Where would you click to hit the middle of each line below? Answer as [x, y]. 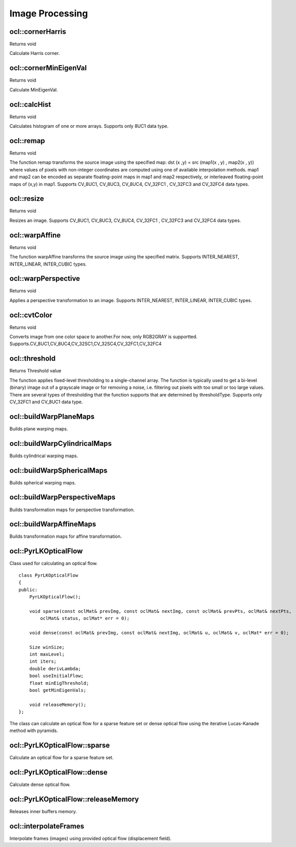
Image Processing [49, 13]
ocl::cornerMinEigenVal [48, 68]
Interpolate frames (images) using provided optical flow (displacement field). [91, 838]
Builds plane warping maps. [39, 428]
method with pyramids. [34, 730]
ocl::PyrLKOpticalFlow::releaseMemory [74, 799]
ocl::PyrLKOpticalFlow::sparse [60, 745]
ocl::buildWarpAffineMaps [53, 524]
